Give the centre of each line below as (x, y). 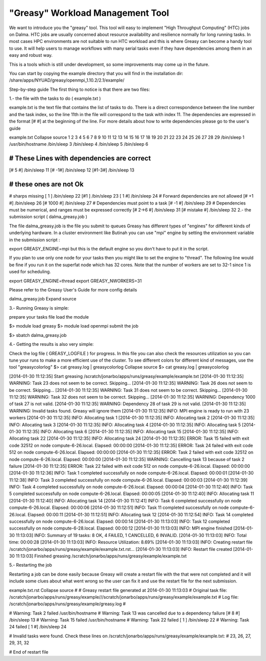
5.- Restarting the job (31, 565)
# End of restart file (29, 652)
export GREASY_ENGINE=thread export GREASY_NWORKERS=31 (76, 281)
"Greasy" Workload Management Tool (89, 13)
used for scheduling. (30, 272)
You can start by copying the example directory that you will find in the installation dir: (96, 73)
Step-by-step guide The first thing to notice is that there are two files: (80, 89)
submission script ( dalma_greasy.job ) (48, 217)
